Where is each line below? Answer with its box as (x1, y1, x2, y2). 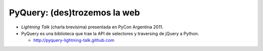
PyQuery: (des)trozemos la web (9, 7, 140, 18)
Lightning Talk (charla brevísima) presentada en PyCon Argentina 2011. (21, 24, 164, 30)
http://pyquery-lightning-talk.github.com (33, 38, 114, 43)
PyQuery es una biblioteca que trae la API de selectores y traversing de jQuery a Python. (21, 30, 199, 36)
